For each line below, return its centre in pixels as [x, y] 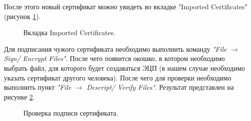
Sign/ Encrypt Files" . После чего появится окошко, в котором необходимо [115, 58]
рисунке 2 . [19, 96]
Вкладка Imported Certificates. [69, 32]
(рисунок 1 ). [22, 16]
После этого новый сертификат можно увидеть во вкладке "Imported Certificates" [126, 6]
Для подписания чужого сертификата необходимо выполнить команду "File [116, 49]
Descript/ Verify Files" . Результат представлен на [160, 87]
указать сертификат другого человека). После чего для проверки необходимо [118, 77]
